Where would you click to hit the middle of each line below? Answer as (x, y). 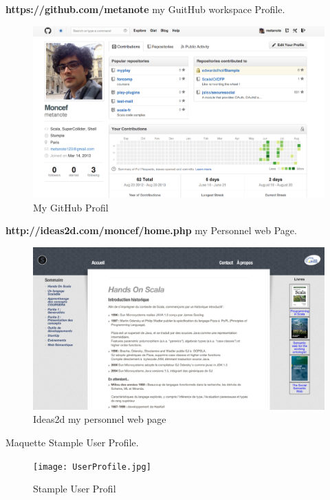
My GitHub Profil (71, 207)
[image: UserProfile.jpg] (92, 467)
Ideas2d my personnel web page (100, 419)
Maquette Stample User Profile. (72, 442)
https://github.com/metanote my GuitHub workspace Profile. (145, 9)
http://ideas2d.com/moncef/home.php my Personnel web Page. (151, 230)
